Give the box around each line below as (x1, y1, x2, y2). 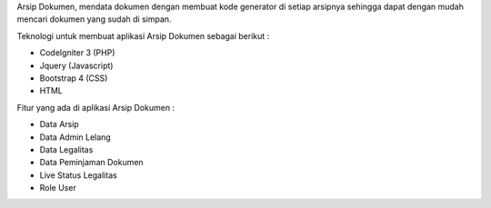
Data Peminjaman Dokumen (39, 157, 145, 168)
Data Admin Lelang (39, 132, 111, 143)
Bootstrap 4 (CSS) (39, 73, 108, 84)
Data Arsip (39, 119, 79, 130)
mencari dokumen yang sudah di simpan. (16, 14, 172, 25)
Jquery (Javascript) (39, 60, 114, 71)
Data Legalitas (39, 144, 94, 154)
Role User (39, 183, 76, 193)
